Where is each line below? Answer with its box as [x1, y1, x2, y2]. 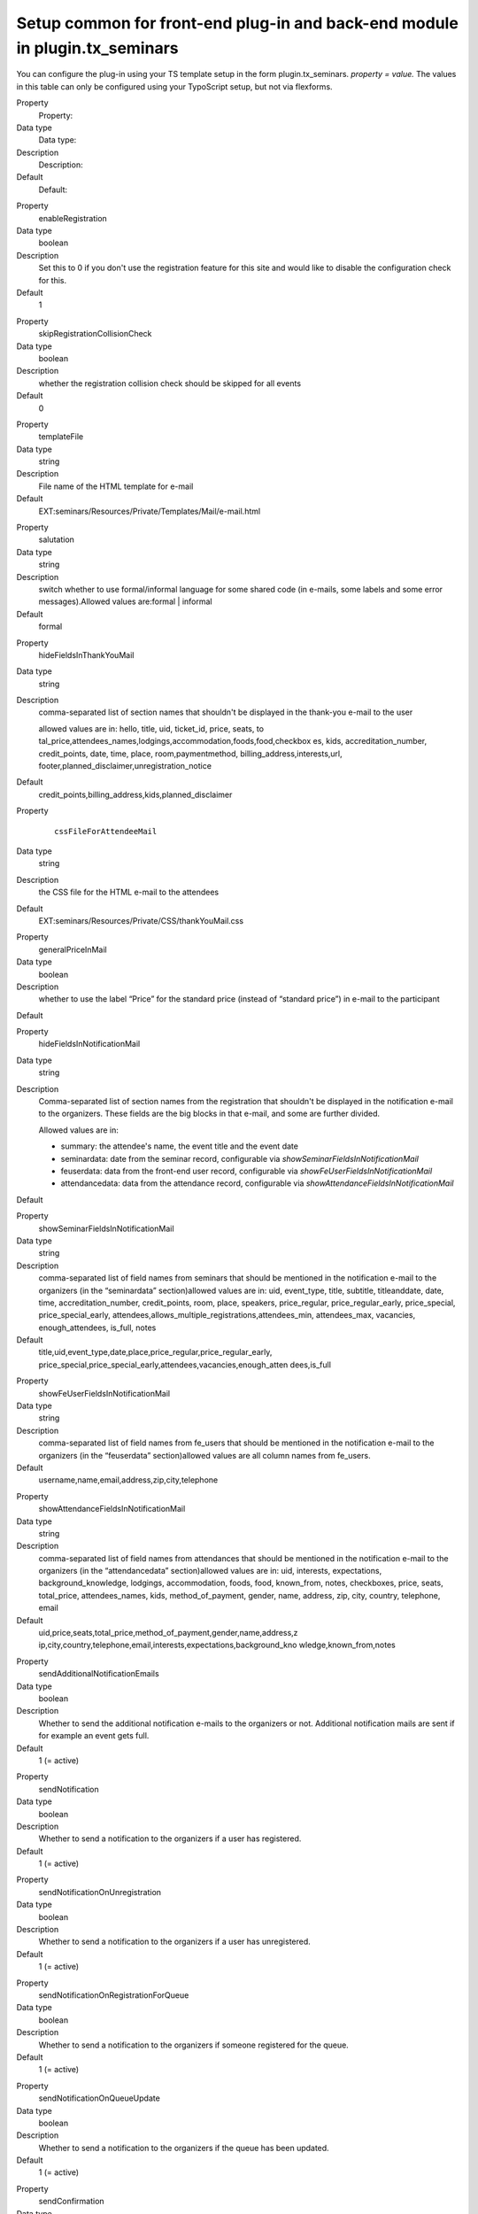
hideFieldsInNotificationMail [38, 1039, 141, 1049]
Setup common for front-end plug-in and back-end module [16, 13, 459, 33]
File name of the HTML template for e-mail [38, 481, 194, 492]
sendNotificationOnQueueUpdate [38, 2093, 161, 2103]
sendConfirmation [38, 2196, 105, 2207]
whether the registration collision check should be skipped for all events [38, 377, 301, 389]
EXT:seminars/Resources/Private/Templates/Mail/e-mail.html [38, 506, 261, 516]
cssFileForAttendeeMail [54, 826, 158, 836]
